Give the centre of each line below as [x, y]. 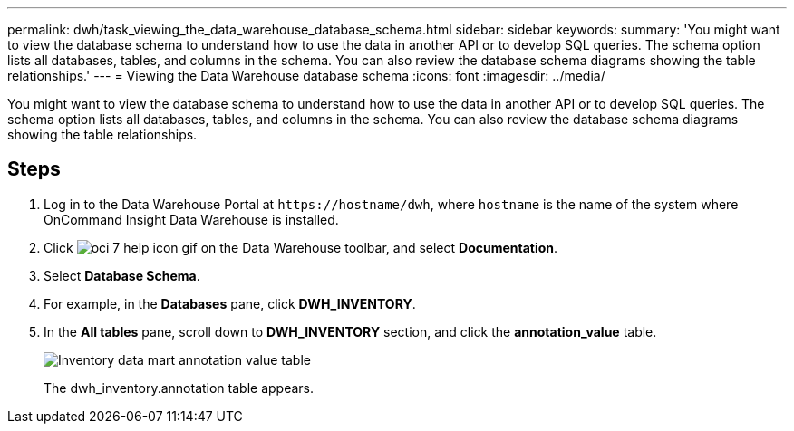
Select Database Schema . [122, 275]
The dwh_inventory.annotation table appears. [179, 388]
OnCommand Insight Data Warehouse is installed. [191, 219]
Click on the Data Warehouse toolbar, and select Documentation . [301, 247]
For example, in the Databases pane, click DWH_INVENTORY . [230, 303]
